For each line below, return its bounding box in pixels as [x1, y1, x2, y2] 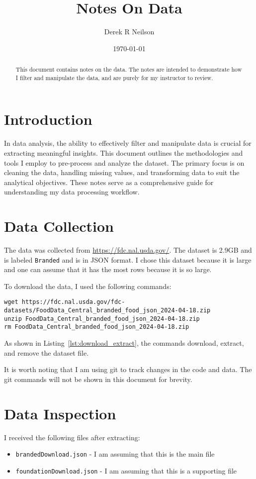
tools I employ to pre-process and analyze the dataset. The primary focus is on [4, 157, 245, 168]
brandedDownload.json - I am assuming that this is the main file [15, 449, 215, 459]
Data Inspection [4, 403, 116, 423]
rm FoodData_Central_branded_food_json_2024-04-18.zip [4, 323, 189, 331]
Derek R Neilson [104, 26, 155, 37]
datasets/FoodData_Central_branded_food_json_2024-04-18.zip [4, 307, 211, 314]
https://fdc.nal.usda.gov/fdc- [21, 298, 125, 306]
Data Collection [4, 216, 114, 236]
